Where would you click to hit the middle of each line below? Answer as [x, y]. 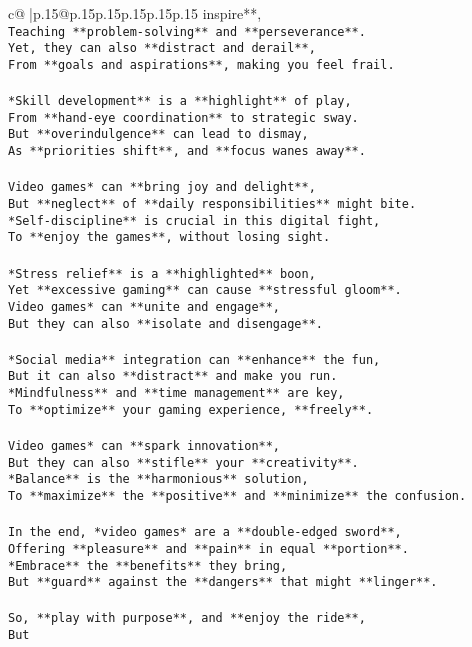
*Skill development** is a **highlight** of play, [180, 101]
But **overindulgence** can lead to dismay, [158, 134]
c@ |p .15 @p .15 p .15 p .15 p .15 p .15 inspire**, [135, 13]
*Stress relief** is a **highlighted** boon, [162, 273]
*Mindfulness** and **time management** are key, [176, 393]
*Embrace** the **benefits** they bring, [148, 565]
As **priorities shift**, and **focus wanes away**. [187, 151]
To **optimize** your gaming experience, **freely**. [191, 409]
